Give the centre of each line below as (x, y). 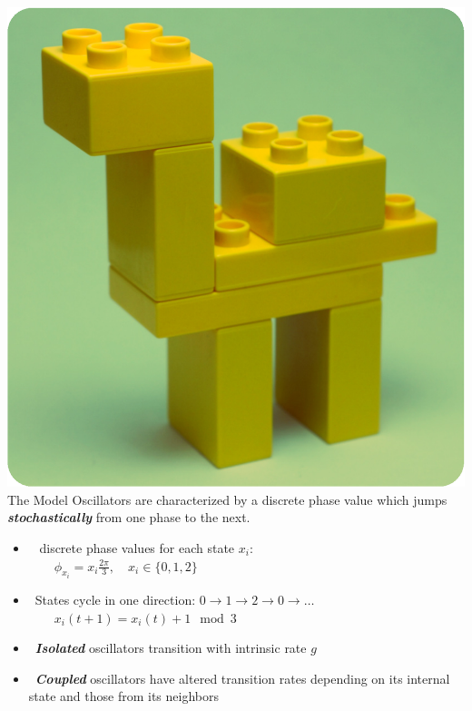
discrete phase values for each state (137, 548)
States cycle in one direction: (115, 600)
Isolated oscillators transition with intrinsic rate (171, 648)
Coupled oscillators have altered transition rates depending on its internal (242, 678)
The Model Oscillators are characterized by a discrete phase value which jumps (227, 499)
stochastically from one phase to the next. (129, 517)
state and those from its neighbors (124, 696)
